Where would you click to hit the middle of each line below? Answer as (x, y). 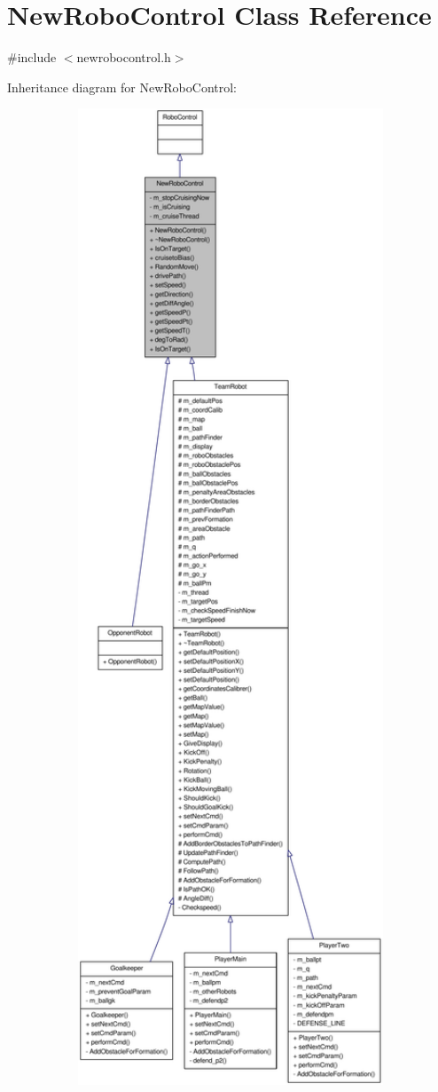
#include (32, 57)
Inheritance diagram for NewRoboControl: (122, 87)
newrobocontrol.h (124, 57)
